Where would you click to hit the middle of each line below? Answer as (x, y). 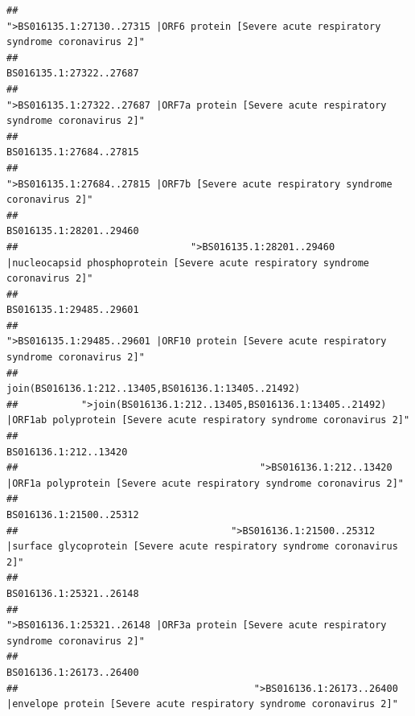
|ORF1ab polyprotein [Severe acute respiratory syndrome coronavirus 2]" (208, 420)
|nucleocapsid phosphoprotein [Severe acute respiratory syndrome (188, 263)
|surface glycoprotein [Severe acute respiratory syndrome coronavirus (202, 547)
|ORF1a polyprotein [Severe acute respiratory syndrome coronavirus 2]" (205, 483)
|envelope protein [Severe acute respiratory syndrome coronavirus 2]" (202, 704)
